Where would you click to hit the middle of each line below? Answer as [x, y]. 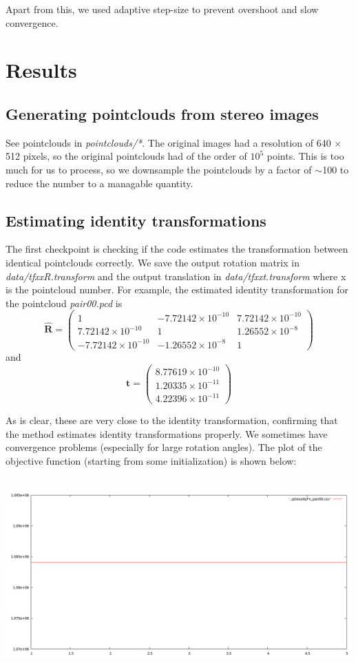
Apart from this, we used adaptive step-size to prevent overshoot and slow [162, 9]
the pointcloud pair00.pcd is [64, 303]
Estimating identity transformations [136, 220]
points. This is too [305, 156]
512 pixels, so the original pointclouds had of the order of [126, 156]
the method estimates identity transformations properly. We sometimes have [167, 433]
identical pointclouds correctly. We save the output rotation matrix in [152, 262]
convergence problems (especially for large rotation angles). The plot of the [164, 447]
